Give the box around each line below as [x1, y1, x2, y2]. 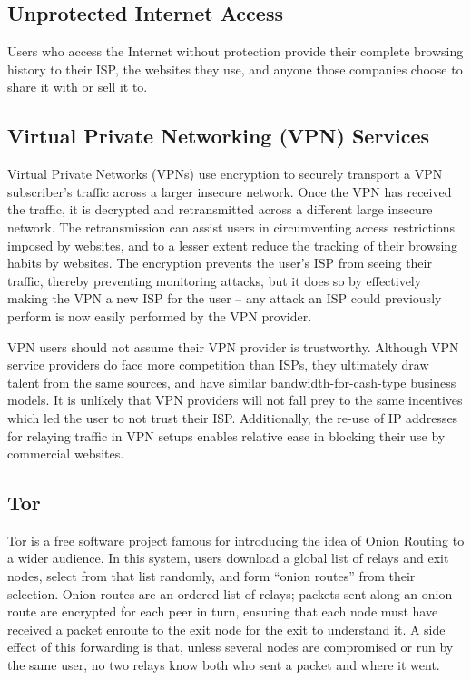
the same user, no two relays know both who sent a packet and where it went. [7, 655, 440, 675]
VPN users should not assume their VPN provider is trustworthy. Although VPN [7, 337, 459, 356]
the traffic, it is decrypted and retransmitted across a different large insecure [7, 200, 433, 219]
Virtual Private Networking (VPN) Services [7, 122, 430, 150]
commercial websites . [7, 444, 124, 463]
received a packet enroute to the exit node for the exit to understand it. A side [7, 619, 446, 638]
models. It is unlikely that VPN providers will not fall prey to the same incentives [7, 390, 463, 409]
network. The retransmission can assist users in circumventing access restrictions [7, 217, 456, 236]
